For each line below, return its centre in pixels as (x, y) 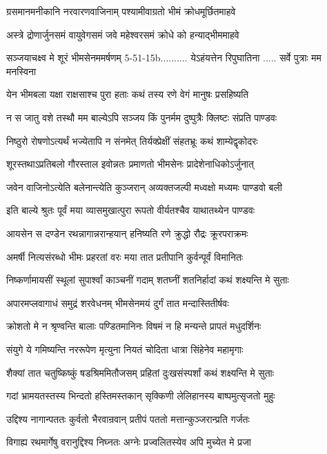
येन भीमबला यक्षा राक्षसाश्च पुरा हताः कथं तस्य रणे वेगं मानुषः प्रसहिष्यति (128, 94)
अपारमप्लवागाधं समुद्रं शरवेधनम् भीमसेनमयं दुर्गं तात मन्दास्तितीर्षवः (118, 303)
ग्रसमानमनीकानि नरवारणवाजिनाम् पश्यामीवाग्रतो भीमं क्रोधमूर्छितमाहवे (121, 11)
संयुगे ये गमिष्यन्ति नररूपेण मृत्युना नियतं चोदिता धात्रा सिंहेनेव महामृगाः (125, 349)
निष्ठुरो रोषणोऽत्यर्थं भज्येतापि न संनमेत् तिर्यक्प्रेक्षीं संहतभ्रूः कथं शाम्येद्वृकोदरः (132, 140)
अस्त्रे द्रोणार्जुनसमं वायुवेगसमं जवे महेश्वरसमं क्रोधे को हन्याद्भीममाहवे (123, 34)
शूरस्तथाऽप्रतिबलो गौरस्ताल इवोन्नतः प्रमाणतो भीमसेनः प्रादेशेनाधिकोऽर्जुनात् (130, 164)
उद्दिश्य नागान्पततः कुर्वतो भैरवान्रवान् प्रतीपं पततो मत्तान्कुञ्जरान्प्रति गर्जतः (128, 418)
